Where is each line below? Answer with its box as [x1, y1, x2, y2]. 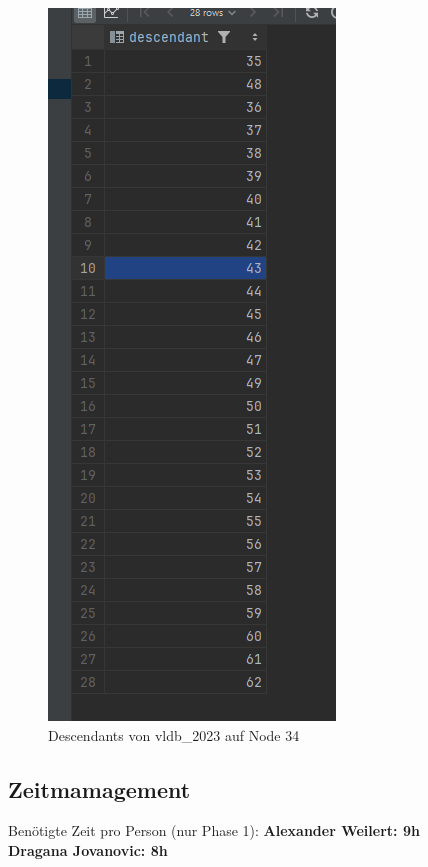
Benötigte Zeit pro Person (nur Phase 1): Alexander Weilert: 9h [8, 820, 420, 841]
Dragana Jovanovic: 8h [8, 839, 168, 860]
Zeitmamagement [8, 773, 191, 804]
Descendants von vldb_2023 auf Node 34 [48, 724, 300, 745]
